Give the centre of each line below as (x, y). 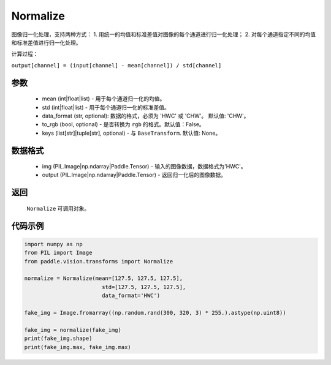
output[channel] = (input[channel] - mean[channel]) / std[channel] (116, 65)
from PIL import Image (58, 253)
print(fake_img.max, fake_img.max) (78, 347)
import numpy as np (53, 244)
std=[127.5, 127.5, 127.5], (144, 287)
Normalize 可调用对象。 (58, 208)
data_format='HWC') (131, 296)
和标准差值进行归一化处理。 (46, 42)
